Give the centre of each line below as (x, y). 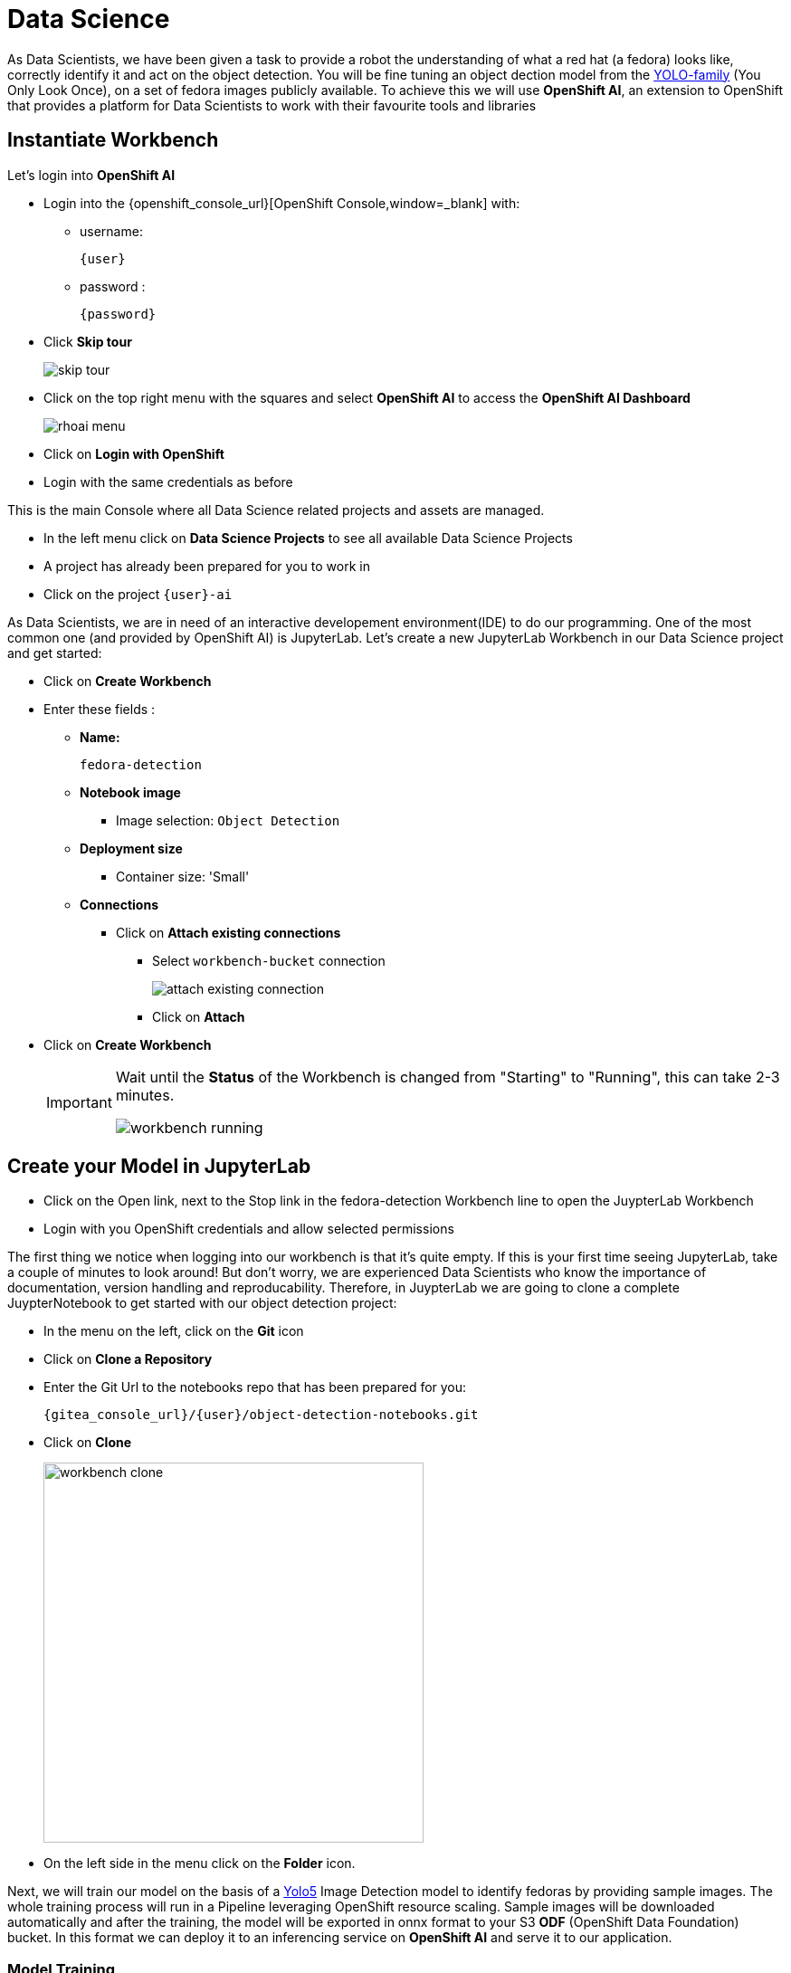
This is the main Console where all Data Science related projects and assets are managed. (276, 510)
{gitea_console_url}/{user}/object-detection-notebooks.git (261, 1415)
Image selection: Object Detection (228, 820)
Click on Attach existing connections (229, 932)
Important (79, 1102)
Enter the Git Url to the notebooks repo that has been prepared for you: (255, 1387)
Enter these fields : (100, 709)
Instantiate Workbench (113, 140)
